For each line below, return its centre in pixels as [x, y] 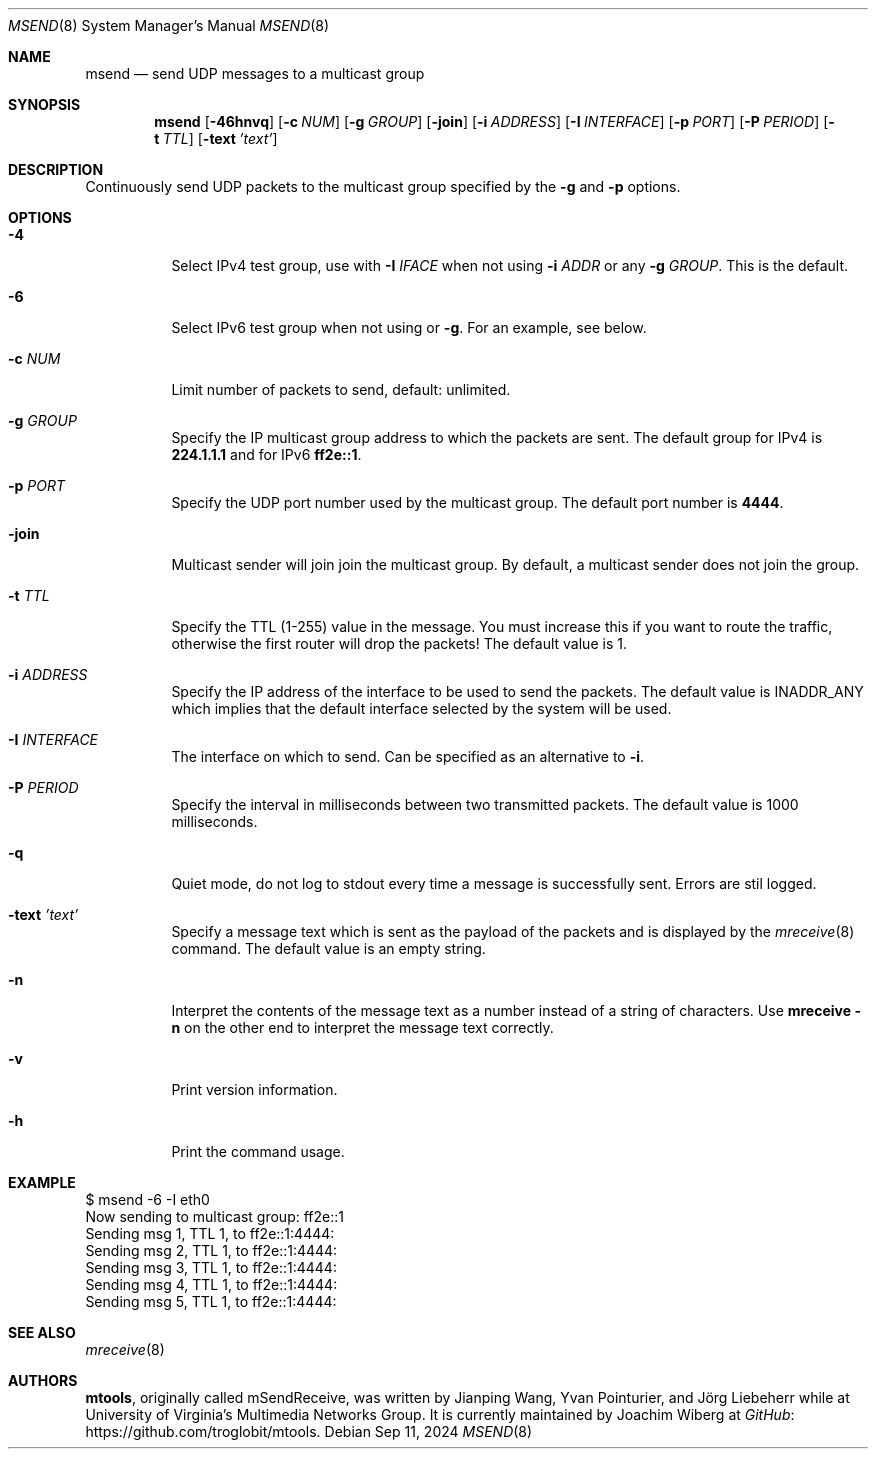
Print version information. [254, 1089]
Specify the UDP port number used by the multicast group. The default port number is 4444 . [477, 502]
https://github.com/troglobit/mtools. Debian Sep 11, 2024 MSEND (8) [309, 1431]
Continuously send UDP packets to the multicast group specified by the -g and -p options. [383, 186]
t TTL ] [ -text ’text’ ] [216, 138]
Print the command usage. [258, 1151]
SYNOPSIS [44, 104]
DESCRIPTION [56, 169]
